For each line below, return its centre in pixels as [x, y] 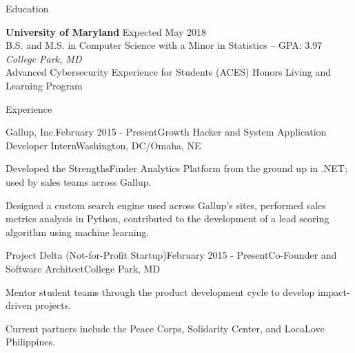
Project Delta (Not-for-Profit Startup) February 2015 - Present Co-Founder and [171, 255]
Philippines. [30, 342]
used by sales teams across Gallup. [79, 181]
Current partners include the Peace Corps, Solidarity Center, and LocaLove [165, 328]
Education [27, 8]
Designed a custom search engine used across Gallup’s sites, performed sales [166, 205]
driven [19, 305]
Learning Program [44, 85]
